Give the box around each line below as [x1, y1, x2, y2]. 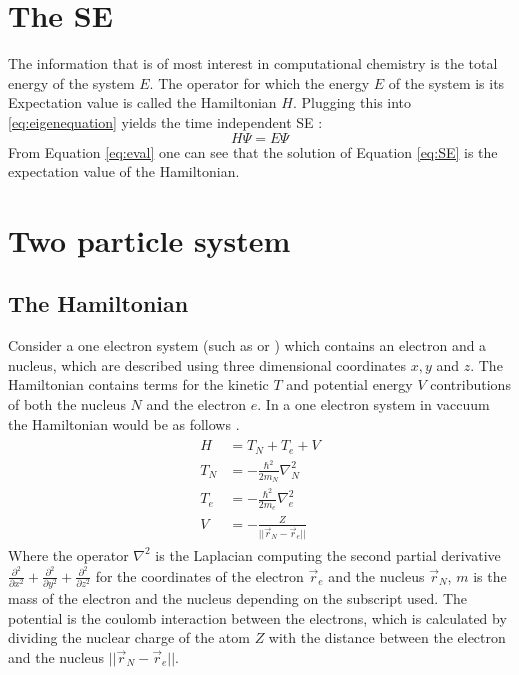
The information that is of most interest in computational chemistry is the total [8, 53, 498, 74]
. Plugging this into [292, 92, 412, 113]
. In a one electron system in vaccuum [257, 394, 490, 415]
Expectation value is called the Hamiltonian [8, 92, 277, 113]
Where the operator [8, 544, 129, 565]
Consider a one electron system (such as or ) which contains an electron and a [8, 335, 487, 356]
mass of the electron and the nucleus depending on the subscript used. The [8, 587, 468, 608]
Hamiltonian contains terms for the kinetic [8, 374, 269, 395]
